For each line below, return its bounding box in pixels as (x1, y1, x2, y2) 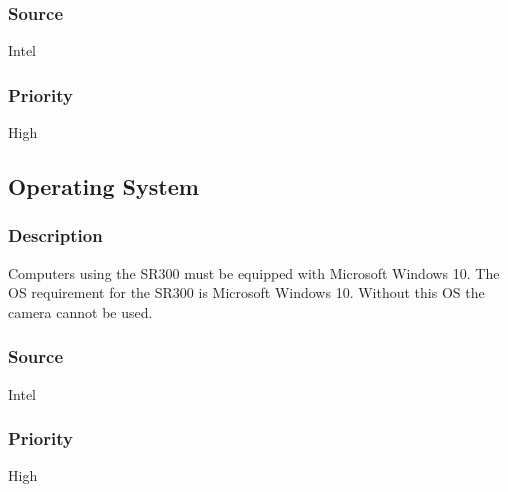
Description (8, 223, 103, 248)
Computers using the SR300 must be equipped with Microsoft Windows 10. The (8, 262, 500, 283)
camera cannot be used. (8, 301, 153, 322)
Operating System (8, 171, 199, 202)
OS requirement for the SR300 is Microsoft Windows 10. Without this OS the (8, 282, 485, 303)
